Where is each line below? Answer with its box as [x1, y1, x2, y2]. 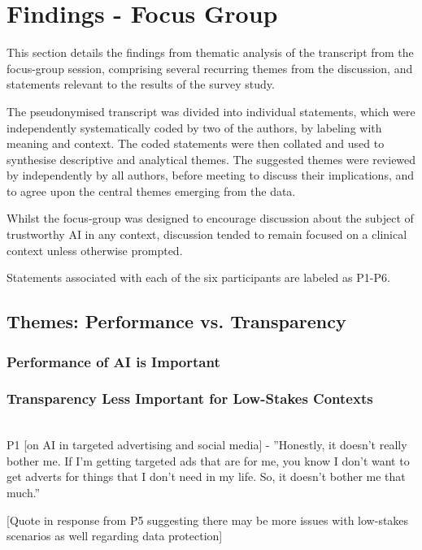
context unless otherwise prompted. [7, 241, 183, 258]
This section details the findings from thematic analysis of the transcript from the [7, 44, 414, 61]
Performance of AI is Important [7, 351, 220, 371]
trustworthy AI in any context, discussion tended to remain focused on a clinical [7, 226, 407, 243]
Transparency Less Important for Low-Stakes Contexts [7, 388, 373, 409]
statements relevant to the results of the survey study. [7, 76, 275, 93]
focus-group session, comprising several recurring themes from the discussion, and [7, 59, 413, 76]
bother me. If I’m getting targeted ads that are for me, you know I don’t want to [7, 452, 410, 469]
